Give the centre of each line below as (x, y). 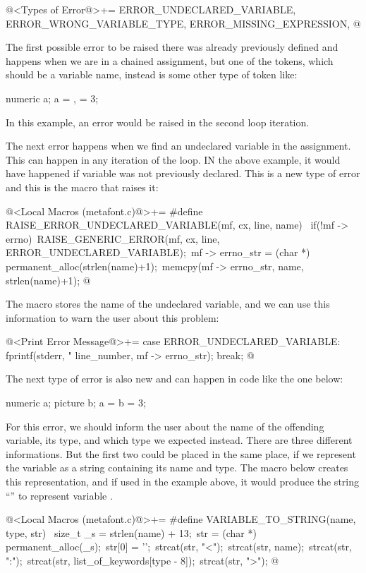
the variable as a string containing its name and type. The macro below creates (177, 468)
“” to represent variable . (59, 495)
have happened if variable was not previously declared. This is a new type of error (183, 173)
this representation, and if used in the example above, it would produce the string (182, 482)
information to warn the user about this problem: (112, 317)
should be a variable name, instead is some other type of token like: (152, 74)
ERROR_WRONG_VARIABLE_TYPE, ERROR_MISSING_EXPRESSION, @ (183, 23)
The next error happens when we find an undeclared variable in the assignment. (178, 146)
